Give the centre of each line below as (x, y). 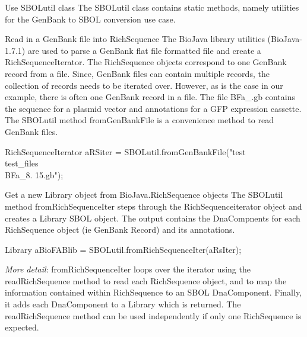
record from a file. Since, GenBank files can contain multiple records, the (137, 73)
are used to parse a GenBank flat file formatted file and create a (144, 50)
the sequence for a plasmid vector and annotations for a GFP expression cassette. (153, 108)
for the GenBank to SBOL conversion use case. (90, 19)
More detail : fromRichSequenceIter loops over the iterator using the (128, 269)
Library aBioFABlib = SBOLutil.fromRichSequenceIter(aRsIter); (123, 249)
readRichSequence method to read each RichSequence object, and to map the (146, 280)
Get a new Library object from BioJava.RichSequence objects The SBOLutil (144, 195)
